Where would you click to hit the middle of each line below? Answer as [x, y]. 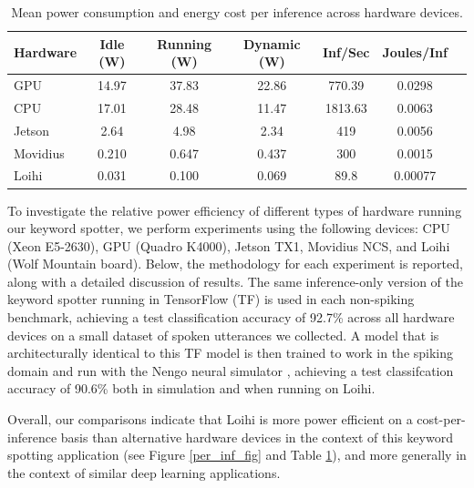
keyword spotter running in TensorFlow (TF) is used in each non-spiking [211, 299]
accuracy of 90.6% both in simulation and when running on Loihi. [191, 388]
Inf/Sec [346, 52]
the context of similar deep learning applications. [144, 472]
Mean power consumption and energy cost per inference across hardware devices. [237, 12]
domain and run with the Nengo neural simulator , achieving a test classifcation [231, 370]
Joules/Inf [415, 52]
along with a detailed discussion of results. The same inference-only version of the [235, 281]
